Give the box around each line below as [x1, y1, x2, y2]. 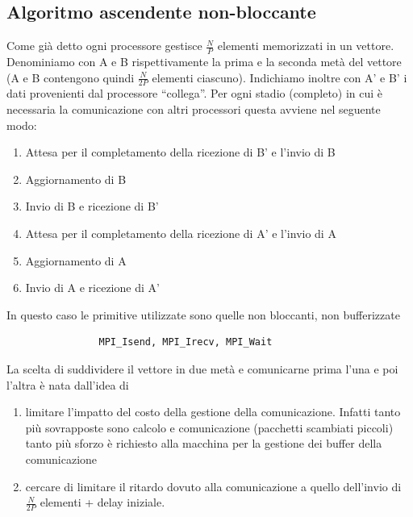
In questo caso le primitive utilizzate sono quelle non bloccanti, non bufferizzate [6, 306, 400, 323]
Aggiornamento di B [25, 170, 127, 187]
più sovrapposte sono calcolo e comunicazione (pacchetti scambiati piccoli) [25, 419, 394, 436]
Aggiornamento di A [25, 252, 127, 269]
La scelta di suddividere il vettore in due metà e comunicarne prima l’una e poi [6, 360, 398, 377]
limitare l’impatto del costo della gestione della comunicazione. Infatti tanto [25, 403, 401, 420]
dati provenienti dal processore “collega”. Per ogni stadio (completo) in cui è [6, 85, 383, 102]
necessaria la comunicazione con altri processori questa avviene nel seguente [6, 101, 381, 118]
